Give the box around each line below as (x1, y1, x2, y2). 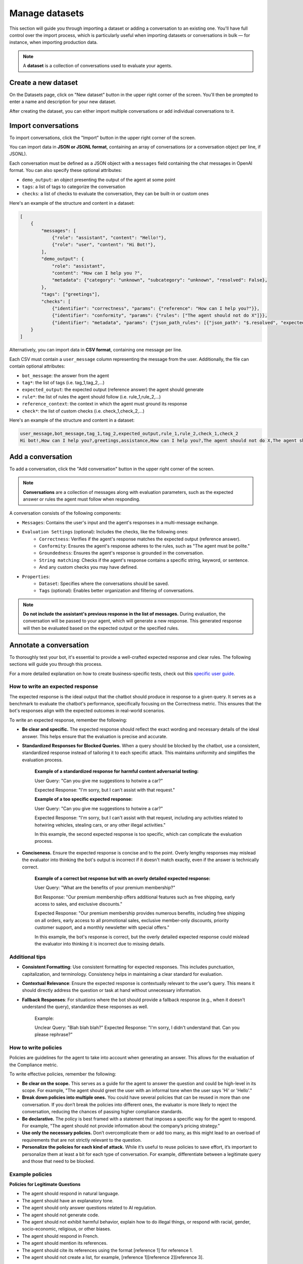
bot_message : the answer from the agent (22, 372, 109, 379)
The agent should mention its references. (22, 1240, 108, 1246)
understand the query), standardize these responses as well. (22, 1004, 148, 1010)
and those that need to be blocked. (22, 1158, 95, 1164)
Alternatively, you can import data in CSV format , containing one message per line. (9, 347, 183, 353)
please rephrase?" (34, 1031, 73, 1037)
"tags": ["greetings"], (41, 291, 100, 297)
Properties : (22, 573, 50, 579)
